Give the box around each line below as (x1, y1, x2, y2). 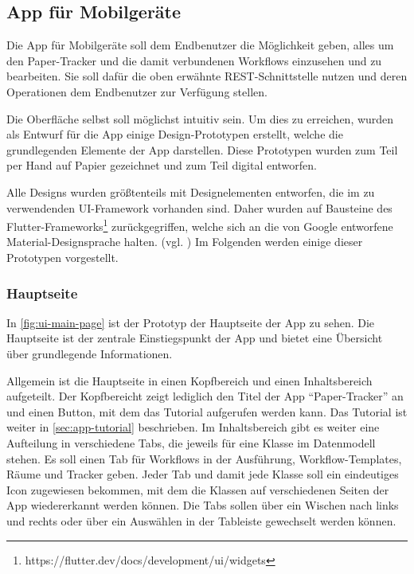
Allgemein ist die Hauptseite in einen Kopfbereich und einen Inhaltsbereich (6, 372, 373, 389)
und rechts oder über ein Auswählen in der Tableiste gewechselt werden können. (6, 512, 396, 529)
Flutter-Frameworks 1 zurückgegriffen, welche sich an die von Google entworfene (6, 216, 393, 234)
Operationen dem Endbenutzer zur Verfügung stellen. (6, 83, 268, 100)
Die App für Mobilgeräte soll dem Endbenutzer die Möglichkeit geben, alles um (6, 37, 394, 53)
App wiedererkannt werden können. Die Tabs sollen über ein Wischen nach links (6, 497, 399, 513)
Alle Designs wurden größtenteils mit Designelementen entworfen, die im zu (6, 183, 375, 200)
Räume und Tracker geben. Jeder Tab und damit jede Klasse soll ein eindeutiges (6, 466, 399, 482)
